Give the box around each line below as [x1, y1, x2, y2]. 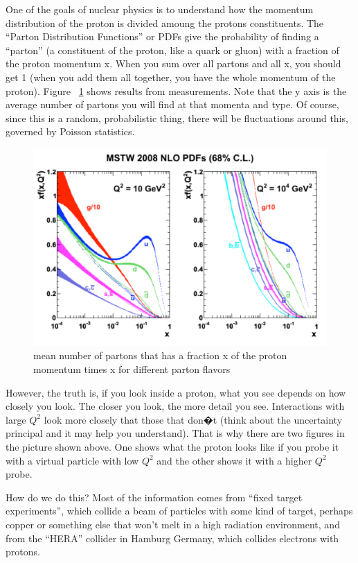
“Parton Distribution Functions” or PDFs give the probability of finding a [6, 29, 319, 44]
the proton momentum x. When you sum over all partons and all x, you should [6, 56, 341, 71]
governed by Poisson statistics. [6, 124, 135, 139]
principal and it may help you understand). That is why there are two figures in [6, 426, 345, 440]
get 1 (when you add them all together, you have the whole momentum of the [6, 69, 336, 84]
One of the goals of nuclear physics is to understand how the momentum [6, 2, 314, 16]
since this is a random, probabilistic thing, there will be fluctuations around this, [6, 110, 348, 125]
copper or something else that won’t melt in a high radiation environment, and [6, 517, 340, 531]
